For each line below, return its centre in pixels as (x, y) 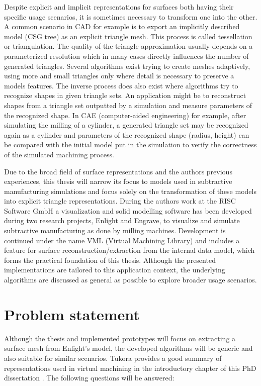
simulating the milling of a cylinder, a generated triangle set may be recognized (126, 125)
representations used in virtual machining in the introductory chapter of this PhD (130, 368)
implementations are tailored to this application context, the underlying (115, 270)
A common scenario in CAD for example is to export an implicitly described (122, 26)
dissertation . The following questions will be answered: (89, 378)
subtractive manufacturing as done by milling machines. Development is (115, 230)
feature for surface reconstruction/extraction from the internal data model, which (129, 250)
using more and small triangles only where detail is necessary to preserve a (119, 76)
